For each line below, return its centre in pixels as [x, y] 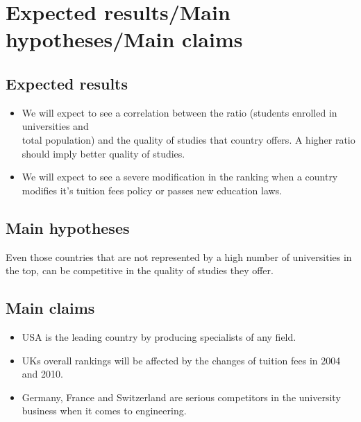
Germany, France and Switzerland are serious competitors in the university [181, 397]
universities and [55, 126]
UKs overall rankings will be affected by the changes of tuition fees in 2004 [181, 360]
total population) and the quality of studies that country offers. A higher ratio [188, 139]
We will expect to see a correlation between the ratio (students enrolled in [179, 112]
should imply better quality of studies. [103, 153]
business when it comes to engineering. [104, 411]
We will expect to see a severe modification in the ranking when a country [180, 177]
